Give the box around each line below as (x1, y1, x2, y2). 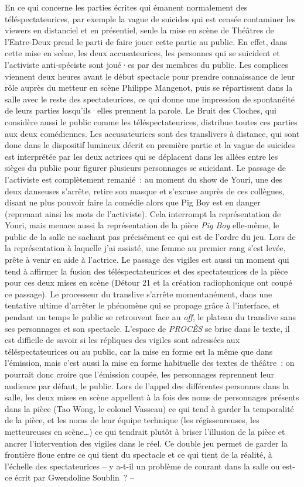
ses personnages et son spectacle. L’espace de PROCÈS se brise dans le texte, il (5, 322, 290, 334)
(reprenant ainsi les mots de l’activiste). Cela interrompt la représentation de (5, 207, 281, 220)
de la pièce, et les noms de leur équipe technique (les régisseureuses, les (5, 414, 259, 426)
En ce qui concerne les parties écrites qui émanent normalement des (5, 1, 248, 13)
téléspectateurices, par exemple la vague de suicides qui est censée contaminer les (5, 12, 296, 25)
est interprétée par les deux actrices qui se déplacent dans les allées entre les (5, 150, 278, 162)
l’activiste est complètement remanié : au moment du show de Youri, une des (5, 173, 282, 185)
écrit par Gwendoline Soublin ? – (15, 471, 135, 483)
